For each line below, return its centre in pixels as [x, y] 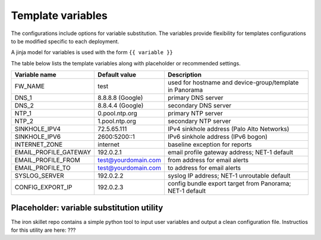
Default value [117, 75]
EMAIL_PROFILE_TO [43, 168]
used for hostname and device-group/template [233, 83]
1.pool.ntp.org [117, 121]
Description [185, 75]
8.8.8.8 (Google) [120, 98]
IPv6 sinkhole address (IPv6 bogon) [217, 137]
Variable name [35, 75]
